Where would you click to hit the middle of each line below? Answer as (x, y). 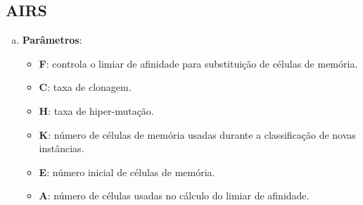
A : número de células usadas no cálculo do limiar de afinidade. (174, 195)
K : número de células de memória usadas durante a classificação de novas (197, 134)
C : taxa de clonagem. (85, 87)
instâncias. (62, 148)
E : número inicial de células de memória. (127, 172)
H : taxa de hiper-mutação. (96, 110)
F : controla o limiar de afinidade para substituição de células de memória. (198, 63)
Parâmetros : (52, 40)
